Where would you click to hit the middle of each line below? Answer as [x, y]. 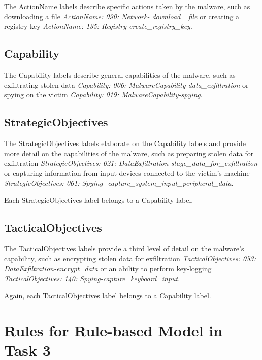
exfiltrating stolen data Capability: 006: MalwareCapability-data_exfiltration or [126, 84]
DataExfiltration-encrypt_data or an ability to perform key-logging [108, 268]
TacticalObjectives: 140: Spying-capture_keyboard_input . [92, 278]
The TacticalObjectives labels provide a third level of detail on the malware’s [124, 248]
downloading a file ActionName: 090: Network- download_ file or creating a [122, 16]
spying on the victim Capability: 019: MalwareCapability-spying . [103, 95]
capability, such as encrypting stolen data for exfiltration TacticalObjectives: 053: [130, 258]
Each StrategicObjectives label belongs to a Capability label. [99, 200]
